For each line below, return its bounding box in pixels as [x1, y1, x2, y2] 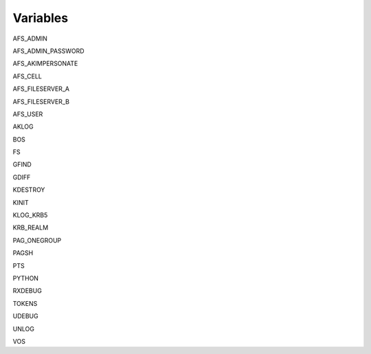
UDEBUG [12, 312, 38, 320]
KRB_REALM [12, 223, 49, 232]
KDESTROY [12, 186, 45, 194]
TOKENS [12, 299, 38, 307]
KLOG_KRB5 [12, 211, 48, 219]
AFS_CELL [12, 72, 43, 80]
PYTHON [12, 274, 39, 282]
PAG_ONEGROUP [12, 236, 62, 244]
